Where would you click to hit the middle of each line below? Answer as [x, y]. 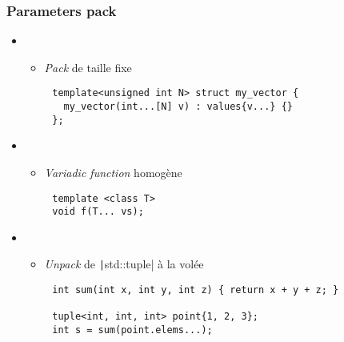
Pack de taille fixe [88, 67]
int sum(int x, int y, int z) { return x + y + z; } [196, 290]
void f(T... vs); [98, 212]
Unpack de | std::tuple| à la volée [124, 264]
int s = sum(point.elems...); [132, 330]
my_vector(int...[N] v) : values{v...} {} [178, 107]
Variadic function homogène [113, 172]
